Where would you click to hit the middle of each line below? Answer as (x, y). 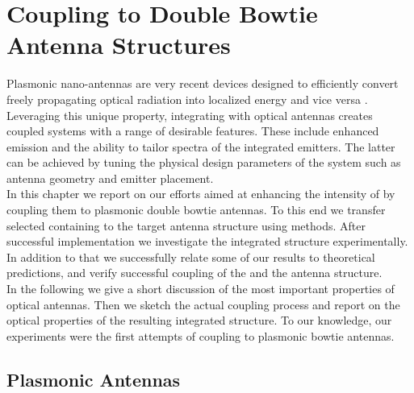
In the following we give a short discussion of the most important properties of (201, 289)
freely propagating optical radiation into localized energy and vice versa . (187, 99)
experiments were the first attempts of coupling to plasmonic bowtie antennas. (201, 335)
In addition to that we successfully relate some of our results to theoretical (191, 256)
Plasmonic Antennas (94, 379)
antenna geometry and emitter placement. (110, 178)
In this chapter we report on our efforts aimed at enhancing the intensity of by (201, 194)
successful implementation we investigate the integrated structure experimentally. (207, 241)
